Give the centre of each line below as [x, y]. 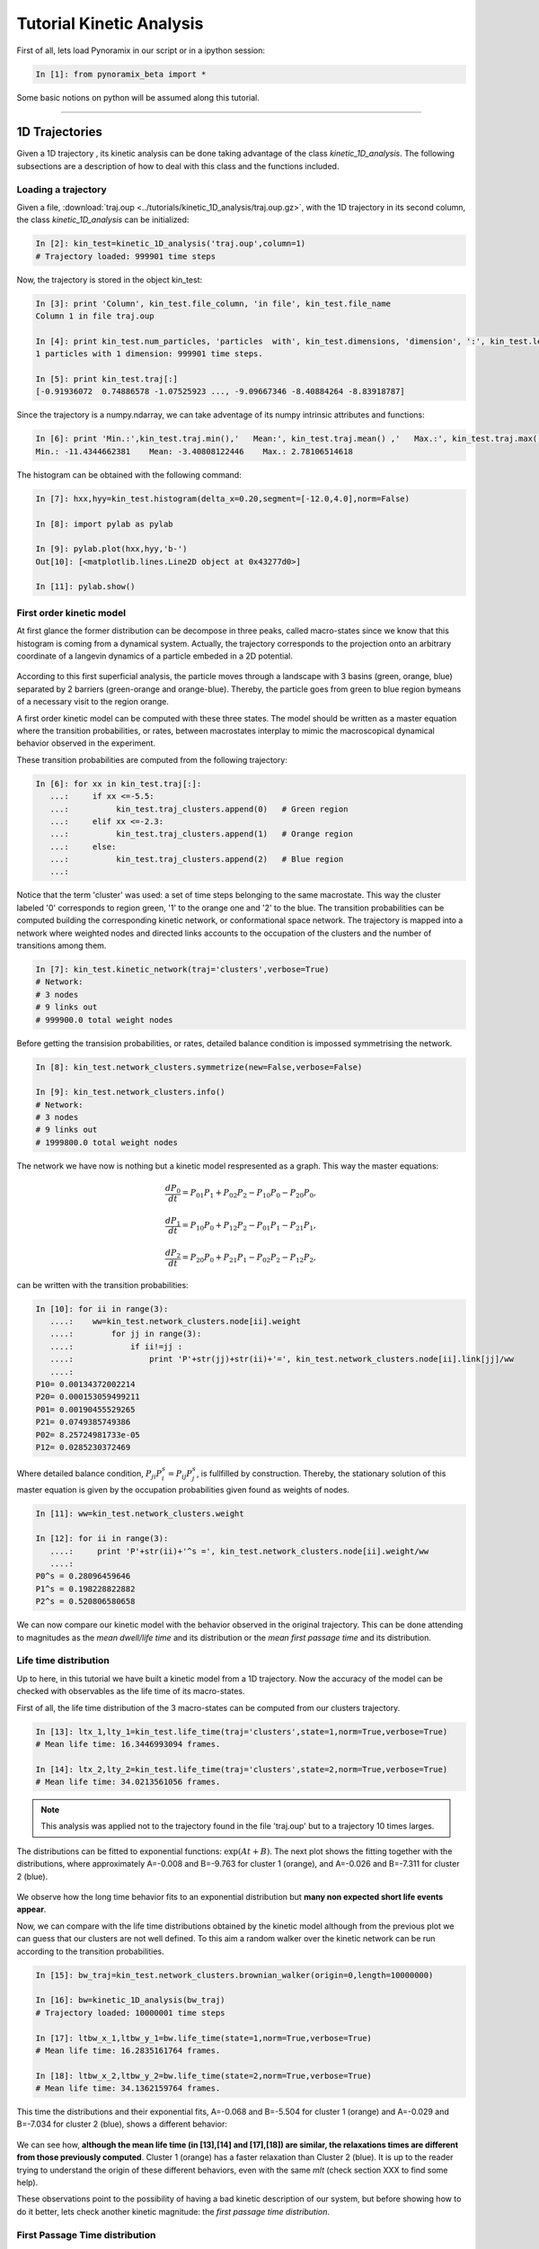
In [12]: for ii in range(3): [102, 1539]
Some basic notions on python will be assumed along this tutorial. [138, 97]
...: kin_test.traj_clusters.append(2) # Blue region [197, 860]
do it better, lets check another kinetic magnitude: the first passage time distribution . [173, 2211]
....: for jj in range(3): [126, 1334]
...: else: [83, 847]
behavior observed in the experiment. [86, 743]
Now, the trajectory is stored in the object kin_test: [110, 280]
